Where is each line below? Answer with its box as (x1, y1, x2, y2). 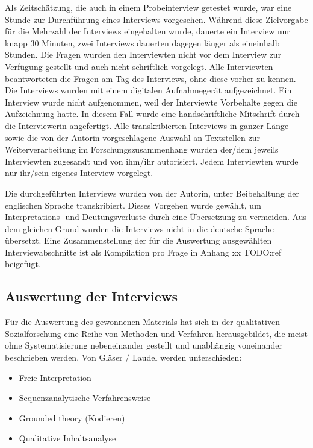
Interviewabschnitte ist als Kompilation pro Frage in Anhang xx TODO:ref (5, 245, 282, 258)
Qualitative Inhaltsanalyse (19, 432, 116, 444)
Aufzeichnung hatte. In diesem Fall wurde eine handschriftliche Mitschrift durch (5, 107, 300, 120)
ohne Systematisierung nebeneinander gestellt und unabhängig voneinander (5, 339, 282, 352)
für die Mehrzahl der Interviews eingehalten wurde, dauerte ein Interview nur (5, 25, 290, 37)
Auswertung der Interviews (5, 287, 178, 306)
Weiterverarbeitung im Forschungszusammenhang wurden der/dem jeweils (5, 143, 279, 156)
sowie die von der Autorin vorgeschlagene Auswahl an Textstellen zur (5, 131, 260, 144)
